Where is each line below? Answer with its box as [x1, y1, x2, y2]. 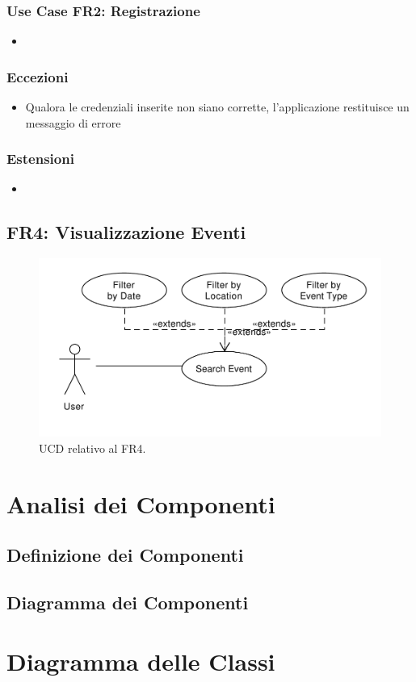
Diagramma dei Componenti [6, 589, 249, 614]
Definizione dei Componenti [6, 542, 244, 567]
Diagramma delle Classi [6, 645, 275, 678]
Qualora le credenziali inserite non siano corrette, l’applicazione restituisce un [25, 98, 410, 115]
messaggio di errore [25, 114, 121, 131]
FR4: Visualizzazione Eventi [6, 220, 246, 245]
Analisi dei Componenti [6, 487, 275, 520]
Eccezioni [6, 66, 69, 86]
